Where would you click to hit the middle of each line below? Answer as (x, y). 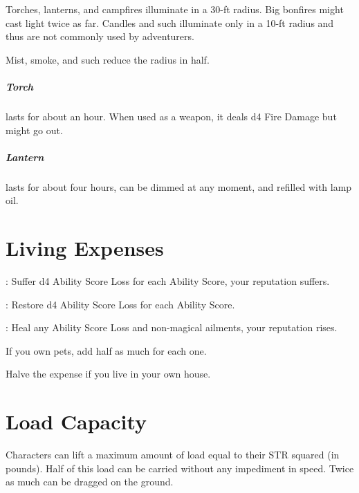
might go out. (34, 130)
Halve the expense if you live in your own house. (108, 374)
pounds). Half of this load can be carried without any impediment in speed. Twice (180, 468)
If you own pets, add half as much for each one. (106, 350)
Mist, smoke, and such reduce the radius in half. (108, 59)
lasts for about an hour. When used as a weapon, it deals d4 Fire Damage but (171, 116)
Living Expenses (85, 248)
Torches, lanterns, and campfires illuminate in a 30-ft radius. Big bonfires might (175, 9)
